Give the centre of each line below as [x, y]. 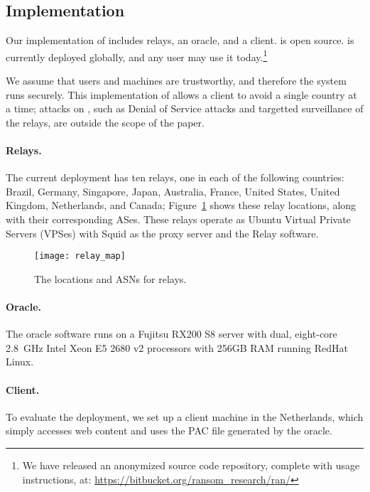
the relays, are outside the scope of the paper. [105, 122]
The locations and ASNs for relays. [110, 278]
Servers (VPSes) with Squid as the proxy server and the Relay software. [162, 233]
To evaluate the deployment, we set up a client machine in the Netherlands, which [185, 416]
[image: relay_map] [80, 256]
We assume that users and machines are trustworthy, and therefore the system [176, 81]
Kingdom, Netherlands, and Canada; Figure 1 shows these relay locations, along [181, 205]
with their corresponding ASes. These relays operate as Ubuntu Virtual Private [178, 219]
